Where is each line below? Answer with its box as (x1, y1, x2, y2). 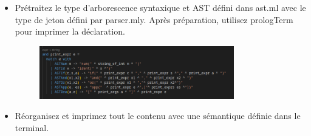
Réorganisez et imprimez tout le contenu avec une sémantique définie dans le (15, 109, 301, 122)
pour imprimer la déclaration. (15, 25, 125, 38)
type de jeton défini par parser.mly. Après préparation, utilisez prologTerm (15, 13, 293, 25)
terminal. (15, 121, 49, 134)
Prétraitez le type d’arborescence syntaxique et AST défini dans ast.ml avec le (15, 1, 306, 13)
